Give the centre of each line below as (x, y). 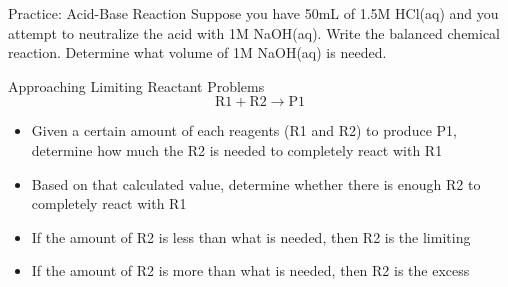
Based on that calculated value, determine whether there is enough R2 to (256, 183)
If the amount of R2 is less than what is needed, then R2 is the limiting (251, 236)
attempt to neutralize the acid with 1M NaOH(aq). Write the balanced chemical (254, 32)
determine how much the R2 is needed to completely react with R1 (237, 149)
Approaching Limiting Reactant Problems (136, 85)
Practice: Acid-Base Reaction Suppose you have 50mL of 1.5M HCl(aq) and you (253, 13)
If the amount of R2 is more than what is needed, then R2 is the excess (250, 270)
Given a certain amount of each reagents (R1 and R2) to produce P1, (244, 130)
